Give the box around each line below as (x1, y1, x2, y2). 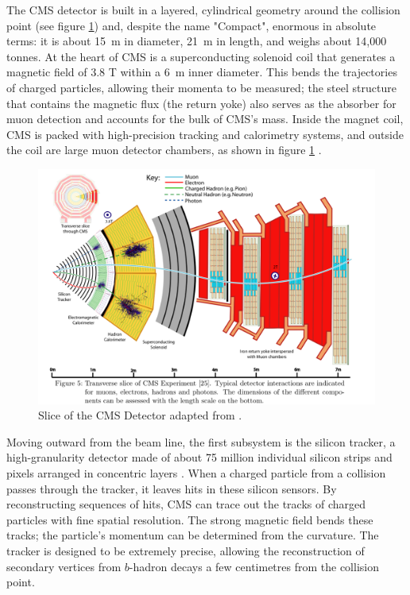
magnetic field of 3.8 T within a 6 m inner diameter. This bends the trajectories (6, 64, 397, 80)
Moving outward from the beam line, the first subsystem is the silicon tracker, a (6, 433, 396, 450)
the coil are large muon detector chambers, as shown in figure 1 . (6, 141, 322, 158)
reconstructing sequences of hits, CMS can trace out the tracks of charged (6, 496, 366, 512)
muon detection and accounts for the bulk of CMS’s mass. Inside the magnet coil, (6, 110, 404, 127)
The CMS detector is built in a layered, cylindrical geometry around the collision (6, 2, 400, 17)
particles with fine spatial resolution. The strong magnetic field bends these (6, 511, 373, 527)
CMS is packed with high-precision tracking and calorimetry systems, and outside (6, 126, 404, 142)
